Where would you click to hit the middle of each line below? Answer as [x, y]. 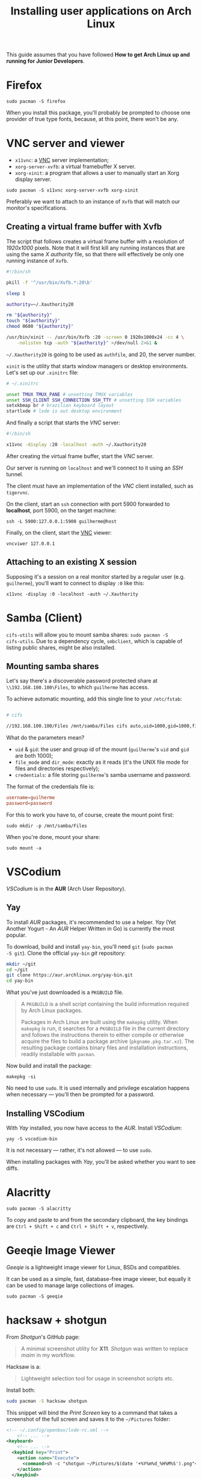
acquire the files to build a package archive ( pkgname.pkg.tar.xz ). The [107, 1042]
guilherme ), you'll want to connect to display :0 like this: [75, 583]
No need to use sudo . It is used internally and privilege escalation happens [98, 1088]
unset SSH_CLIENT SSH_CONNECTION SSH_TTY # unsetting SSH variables [94, 400]
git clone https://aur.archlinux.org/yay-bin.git [70, 975]
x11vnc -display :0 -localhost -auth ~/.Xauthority [72, 594]
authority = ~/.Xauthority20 [40, 304]
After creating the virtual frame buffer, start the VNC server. [80, 456]
